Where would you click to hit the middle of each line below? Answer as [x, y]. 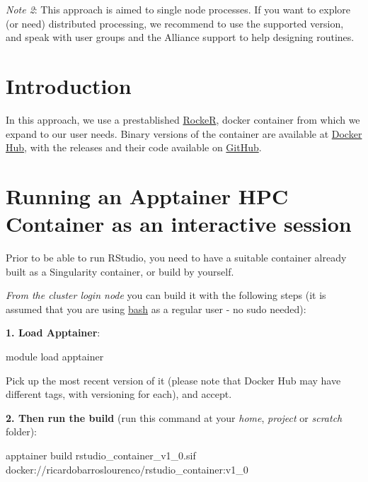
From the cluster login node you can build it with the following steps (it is [166, 295]
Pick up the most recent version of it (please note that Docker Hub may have [173, 380]
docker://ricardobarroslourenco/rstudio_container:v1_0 [127, 469]
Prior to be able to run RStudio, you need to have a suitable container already [176, 257]
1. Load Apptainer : [53, 333]
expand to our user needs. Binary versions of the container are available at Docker [184, 133]
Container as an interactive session [179, 224]
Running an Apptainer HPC [147, 195]
